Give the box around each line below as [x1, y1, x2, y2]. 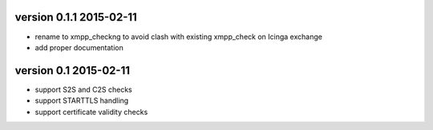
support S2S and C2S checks [34, 85, 132, 94]
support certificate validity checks [34, 107, 148, 116]
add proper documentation [34, 42, 123, 52]
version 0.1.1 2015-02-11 [14, 10, 138, 24]
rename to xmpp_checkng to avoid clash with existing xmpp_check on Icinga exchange [34, 32, 322, 41]
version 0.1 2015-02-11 [14, 64, 130, 77]
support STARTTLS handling [34, 96, 129, 105]
